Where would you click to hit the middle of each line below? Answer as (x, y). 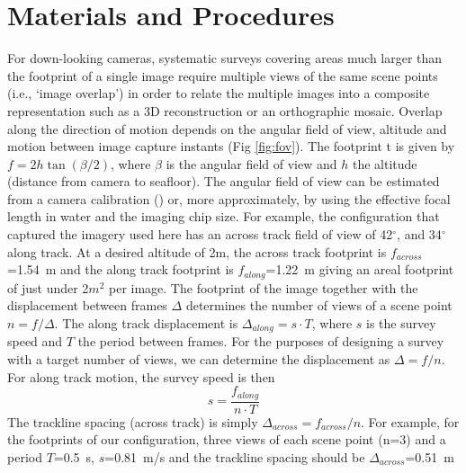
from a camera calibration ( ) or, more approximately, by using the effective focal (229, 198)
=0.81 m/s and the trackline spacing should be (235, 456)
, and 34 (419, 234)
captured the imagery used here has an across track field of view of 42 (200, 234)
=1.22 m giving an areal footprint (360, 269)
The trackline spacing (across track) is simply (133, 421)
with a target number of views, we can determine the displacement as (199, 358)
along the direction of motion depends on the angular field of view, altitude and (227, 128)
